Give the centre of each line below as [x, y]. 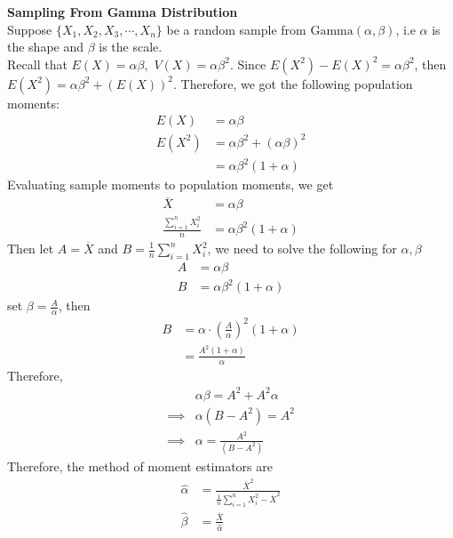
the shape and [46, 47]
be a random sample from [236, 29]
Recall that [37, 64]
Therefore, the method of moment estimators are [140, 466]
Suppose [30, 29]
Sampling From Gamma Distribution [123, 12]
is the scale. [131, 47]
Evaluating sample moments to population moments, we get [171, 185]
